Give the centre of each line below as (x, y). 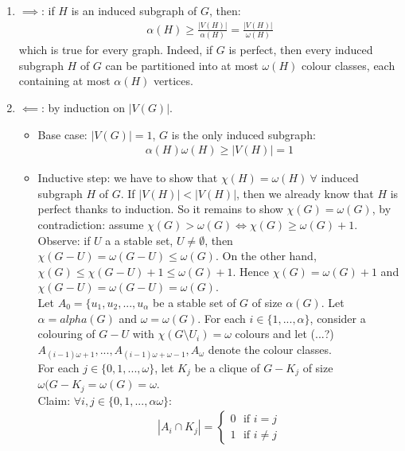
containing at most (64, 81)
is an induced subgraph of (134, 10)
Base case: (62, 134)
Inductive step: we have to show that (128, 178)
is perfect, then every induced (301, 50)
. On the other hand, (266, 256)
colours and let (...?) (284, 334)
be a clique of (227, 367)
